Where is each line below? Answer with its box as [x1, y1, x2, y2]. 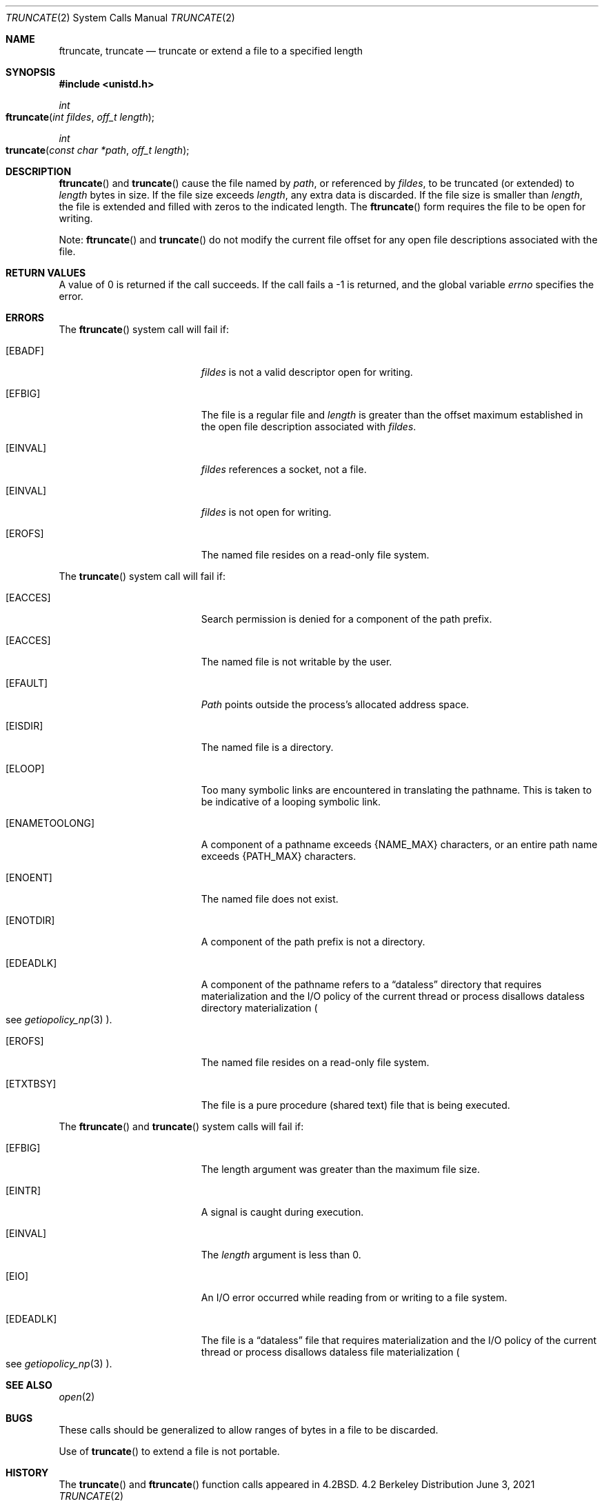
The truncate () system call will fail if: [59, 570, 225, 582]
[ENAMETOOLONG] [6, 817, 95, 829]
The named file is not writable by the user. [201, 656, 392, 667]
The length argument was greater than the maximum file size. [201, 1163, 480, 1175]
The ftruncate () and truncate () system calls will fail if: [59, 1121, 304, 1132]
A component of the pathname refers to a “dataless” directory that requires [201, 978, 542, 990]
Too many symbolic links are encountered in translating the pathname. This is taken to [201, 784, 592, 796]
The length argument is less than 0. [201, 1249, 361, 1261]
